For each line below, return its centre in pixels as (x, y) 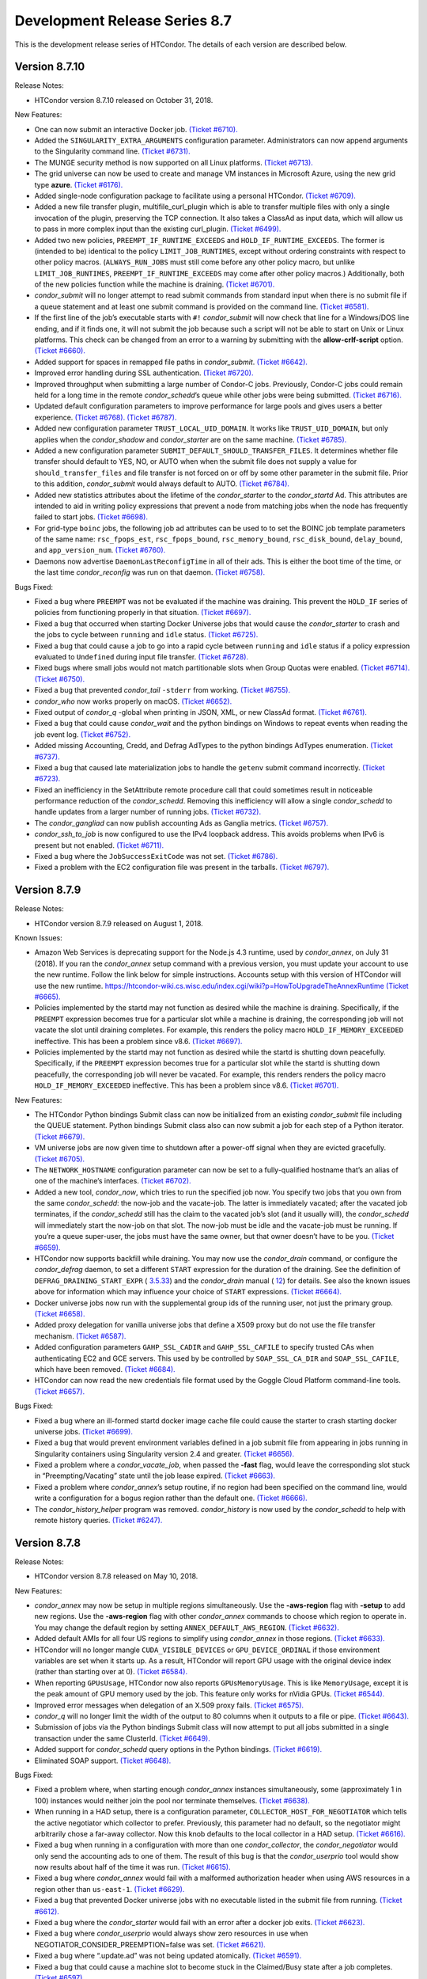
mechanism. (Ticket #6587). (80, 1336)
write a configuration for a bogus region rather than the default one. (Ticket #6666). (171, 1498)
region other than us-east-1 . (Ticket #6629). (110, 1889)
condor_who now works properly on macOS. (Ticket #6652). (133, 701)
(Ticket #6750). (60, 679)
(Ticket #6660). (60, 351)
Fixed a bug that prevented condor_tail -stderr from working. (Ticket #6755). (162, 690)
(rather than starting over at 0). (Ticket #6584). (111, 1672)
